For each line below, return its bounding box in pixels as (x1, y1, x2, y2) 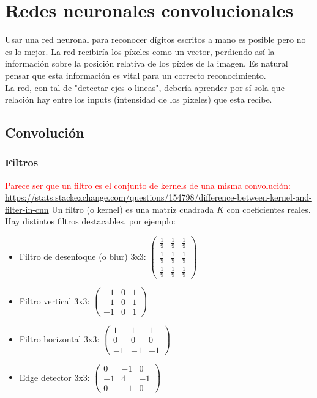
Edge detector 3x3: (19, 370, 90, 383)
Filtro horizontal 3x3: (19, 332, 100, 345)
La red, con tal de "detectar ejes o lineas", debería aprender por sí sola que (5, 81, 285, 94)
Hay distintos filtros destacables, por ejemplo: (5, 215, 176, 227)
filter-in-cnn (5, 202, 49, 215)
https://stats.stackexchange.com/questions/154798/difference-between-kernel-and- (5, 191, 312, 204)
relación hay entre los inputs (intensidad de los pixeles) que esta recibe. (5, 93, 272, 106)
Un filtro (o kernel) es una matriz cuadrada (51, 202, 214, 215)
